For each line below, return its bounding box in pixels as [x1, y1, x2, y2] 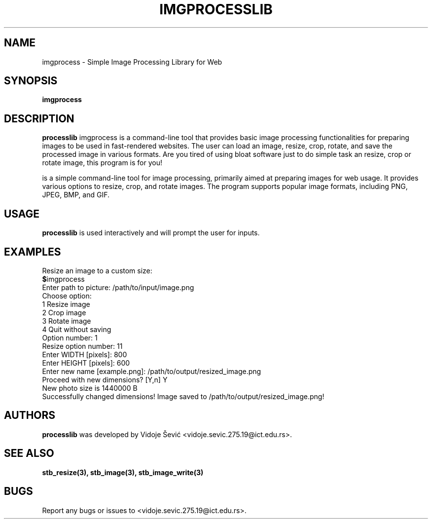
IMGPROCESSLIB [159, 1, 273, 18]
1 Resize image [42, 299, 90, 308]
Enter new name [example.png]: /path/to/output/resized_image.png [42, 367, 261, 375]
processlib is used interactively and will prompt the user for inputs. [42, 228, 260, 237]
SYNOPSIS [4, 75, 58, 87]
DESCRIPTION [4, 112, 74, 125]
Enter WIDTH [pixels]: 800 [42, 350, 127, 359]
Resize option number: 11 [42, 341, 123, 350]
